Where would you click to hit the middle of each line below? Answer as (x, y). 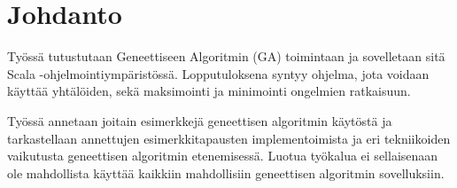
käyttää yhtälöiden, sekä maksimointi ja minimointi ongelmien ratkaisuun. (209, 91)
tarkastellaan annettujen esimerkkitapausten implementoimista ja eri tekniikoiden (229, 138)
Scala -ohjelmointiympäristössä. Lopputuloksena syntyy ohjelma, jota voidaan (218, 73)
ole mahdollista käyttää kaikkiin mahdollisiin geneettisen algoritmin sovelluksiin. (226, 172)
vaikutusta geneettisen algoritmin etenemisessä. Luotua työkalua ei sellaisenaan (223, 156)
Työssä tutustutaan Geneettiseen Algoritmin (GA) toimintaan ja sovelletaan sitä (226, 56)
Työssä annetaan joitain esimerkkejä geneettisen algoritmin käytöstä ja (200, 120)
